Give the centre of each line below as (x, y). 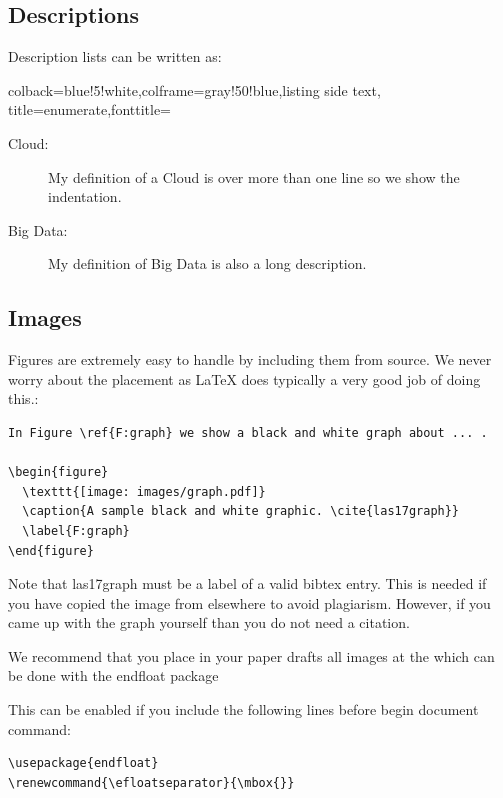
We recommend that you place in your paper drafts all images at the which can (251, 655)
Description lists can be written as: (115, 56)
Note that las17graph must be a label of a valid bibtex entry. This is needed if (247, 583)
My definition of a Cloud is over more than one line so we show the (254, 176)
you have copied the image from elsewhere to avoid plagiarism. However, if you (249, 602)
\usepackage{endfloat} (83, 763)
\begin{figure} (58, 472)
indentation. (85, 196)
